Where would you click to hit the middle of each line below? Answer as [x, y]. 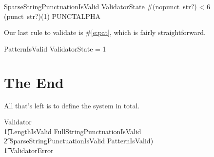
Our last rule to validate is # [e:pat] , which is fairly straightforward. [105, 32]
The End [34, 82]
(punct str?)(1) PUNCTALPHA [52, 16]
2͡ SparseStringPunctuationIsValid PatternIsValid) [79, 141]
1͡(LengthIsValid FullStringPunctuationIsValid [73, 131]
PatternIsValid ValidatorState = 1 [55, 48]
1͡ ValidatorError [29, 150]
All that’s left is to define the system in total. [72, 105]
